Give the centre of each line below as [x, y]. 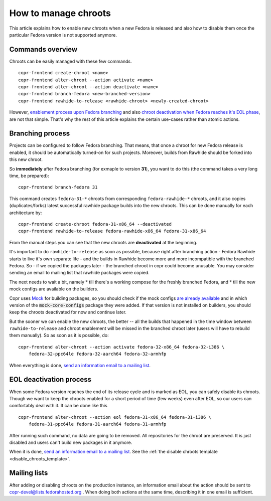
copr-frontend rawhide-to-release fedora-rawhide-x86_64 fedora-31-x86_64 [112, 231]
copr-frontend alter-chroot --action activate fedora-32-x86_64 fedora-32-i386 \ [121, 347]
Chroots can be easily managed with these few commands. [71, 61]
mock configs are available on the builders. [54, 289]
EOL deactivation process [50, 379]
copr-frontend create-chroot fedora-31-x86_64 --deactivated [95, 224]
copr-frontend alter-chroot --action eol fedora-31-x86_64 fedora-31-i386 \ [115, 417]
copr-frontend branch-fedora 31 [58, 187]
